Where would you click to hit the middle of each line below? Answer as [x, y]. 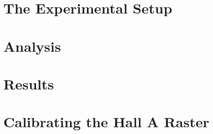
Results [29, 83]
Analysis [32, 46]
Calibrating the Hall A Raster [106, 122]
